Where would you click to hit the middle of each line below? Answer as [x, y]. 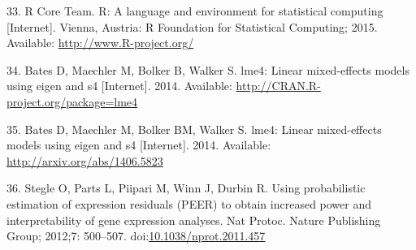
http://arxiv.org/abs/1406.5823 [85, 160]
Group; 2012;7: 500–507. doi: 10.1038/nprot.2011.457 [136, 236]
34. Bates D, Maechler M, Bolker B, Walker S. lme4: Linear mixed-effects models [208, 69]
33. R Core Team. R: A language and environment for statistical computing [195, 11]
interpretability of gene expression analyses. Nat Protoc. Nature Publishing [194, 220]
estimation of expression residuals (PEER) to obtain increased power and [189, 203]
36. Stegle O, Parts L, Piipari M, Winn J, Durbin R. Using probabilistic [186, 188]
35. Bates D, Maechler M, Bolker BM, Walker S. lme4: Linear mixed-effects [194, 129]
